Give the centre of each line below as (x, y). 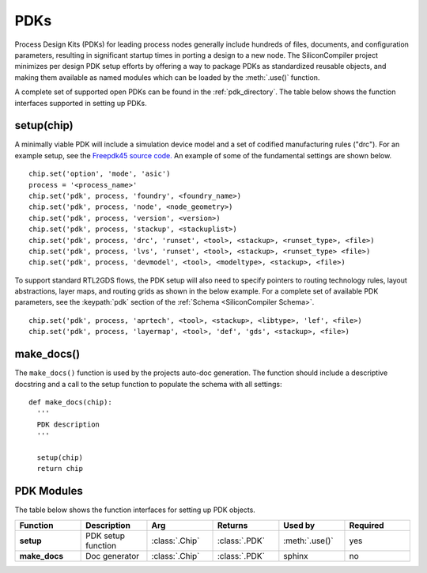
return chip (60, 469)
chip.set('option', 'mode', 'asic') (100, 174)
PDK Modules (49, 491)
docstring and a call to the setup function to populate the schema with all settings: (148, 384)
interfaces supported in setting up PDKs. (81, 103)
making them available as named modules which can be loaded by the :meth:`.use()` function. (167, 77)
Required (367, 525)
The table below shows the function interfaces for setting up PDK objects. (135, 510)
